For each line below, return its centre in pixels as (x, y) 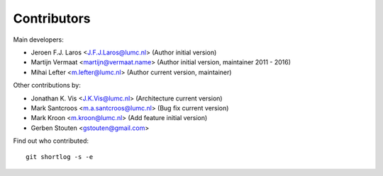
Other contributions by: (47, 86)
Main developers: (38, 40)
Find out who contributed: (51, 141)
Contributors (52, 18)
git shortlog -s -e (60, 157)
